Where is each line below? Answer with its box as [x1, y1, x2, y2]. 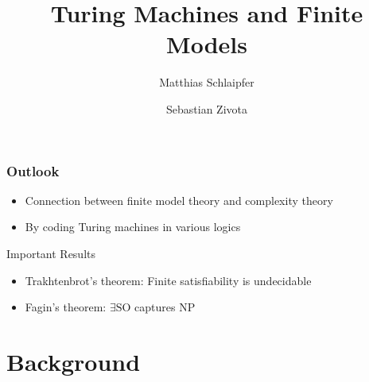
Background [6, 345, 141, 377]
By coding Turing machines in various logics [25, 218, 241, 235]
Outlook [6, 160, 60, 180]
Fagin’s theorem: [25, 299, 107, 315]
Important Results [6, 245, 95, 261]
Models [166, 28, 247, 60]
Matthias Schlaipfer [159, 74, 254, 91]
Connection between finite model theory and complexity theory [25, 191, 333, 208]
